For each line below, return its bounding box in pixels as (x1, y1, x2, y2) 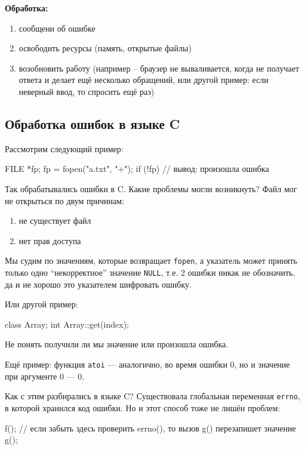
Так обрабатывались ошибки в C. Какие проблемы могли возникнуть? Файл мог (5, 182, 297, 195)
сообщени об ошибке (19, 21, 95, 34)
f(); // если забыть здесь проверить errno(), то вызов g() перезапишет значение (5, 421, 296, 434)
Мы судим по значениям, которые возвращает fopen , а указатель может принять (5, 254, 297, 267)
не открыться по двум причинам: (5, 194, 125, 206)
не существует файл (19, 214, 91, 227)
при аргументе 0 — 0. (5, 369, 85, 382)
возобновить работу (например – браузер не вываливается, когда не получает (19, 61, 300, 74)
